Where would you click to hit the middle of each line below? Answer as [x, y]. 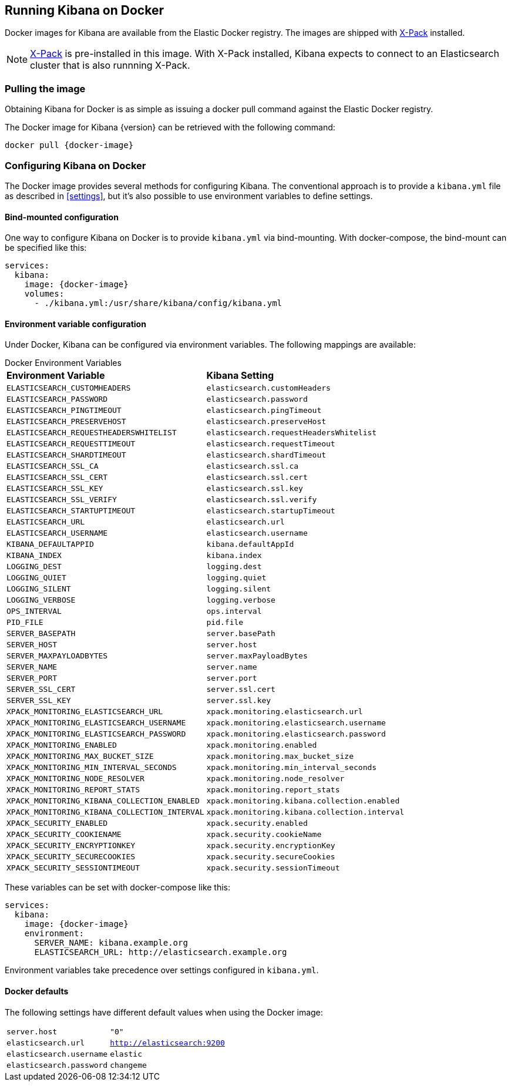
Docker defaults [37, 991]
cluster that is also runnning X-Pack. [110, 65]
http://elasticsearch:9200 [167, 1043]
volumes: [44, 294]
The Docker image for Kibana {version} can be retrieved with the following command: [170, 127]
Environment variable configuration [75, 324]
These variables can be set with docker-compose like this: [118, 887]
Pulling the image [45, 88]
